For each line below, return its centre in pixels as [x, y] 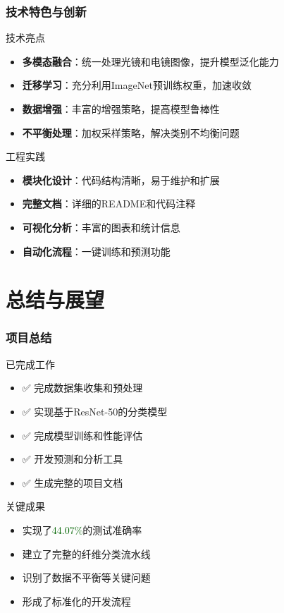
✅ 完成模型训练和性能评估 [82, 435]
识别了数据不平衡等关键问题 [86, 577]
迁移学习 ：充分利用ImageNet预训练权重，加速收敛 [137, 85]
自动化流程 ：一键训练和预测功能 [96, 251]
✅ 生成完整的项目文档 [73, 482]
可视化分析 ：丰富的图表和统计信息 [101, 227]
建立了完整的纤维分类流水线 [86, 553]
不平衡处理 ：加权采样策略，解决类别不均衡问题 [131, 132]
